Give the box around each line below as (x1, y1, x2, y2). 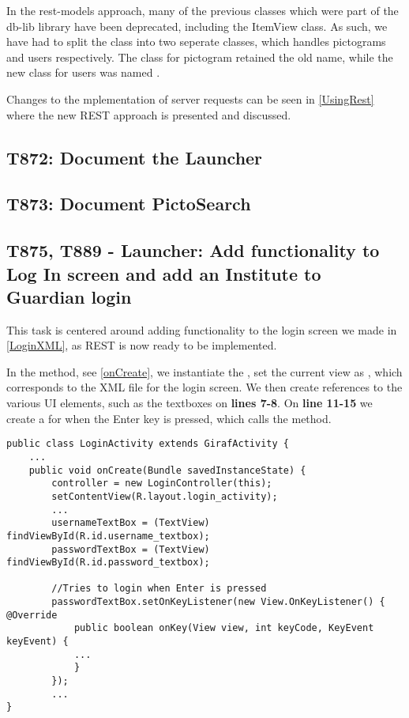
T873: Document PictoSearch (6, 191, 251, 216)
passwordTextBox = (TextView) (51, 543, 210, 555)
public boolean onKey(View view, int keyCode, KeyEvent (73, 622, 374, 634)
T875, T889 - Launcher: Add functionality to (6, 238, 380, 263)
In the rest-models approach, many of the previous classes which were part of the (6, 2, 399, 18)
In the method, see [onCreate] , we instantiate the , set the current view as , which (6, 363, 403, 380)
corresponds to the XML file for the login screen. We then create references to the (6, 379, 403, 395)
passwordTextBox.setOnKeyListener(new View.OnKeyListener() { (51, 596, 385, 608)
